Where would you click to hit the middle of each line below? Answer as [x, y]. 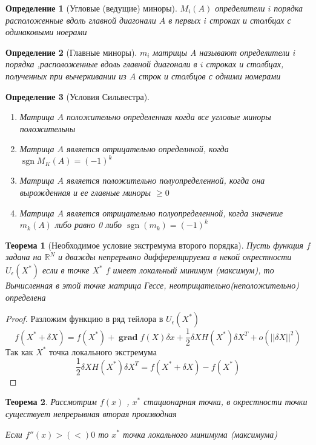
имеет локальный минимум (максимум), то [193, 270]
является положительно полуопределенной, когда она [166, 180]
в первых [185, 20]
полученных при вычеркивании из [66, 75]
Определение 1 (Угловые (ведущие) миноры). [91, 8]
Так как [19, 351]
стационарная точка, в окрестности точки [225, 402]
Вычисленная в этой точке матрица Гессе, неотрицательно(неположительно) [152, 285]
